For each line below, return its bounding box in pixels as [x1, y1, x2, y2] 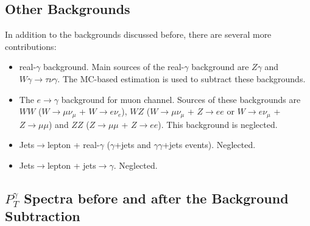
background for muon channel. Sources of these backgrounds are [61, 93, 301, 105]
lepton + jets [47, 158, 96, 171]
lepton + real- [47, 138, 100, 151]
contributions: [5, 40, 57, 52]
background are [191, 60, 249, 73]
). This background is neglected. [158, 118, 278, 130]
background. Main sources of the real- [43, 60, 185, 73]
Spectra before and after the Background [24, 188, 289, 207]
